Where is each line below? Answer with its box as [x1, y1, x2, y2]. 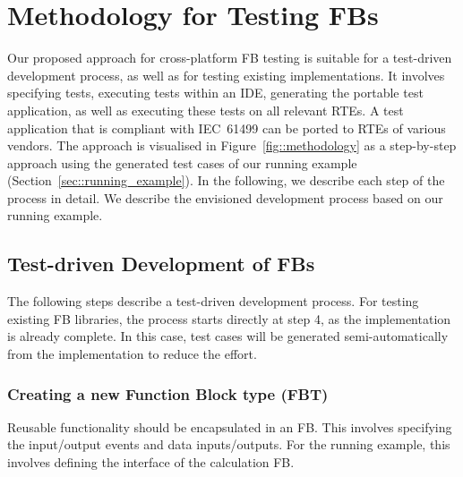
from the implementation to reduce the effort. [7, 345, 257, 363]
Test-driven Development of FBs [7, 250, 315, 277]
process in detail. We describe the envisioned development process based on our [7, 188, 443, 207]
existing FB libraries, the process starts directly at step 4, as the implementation [7, 309, 451, 328]
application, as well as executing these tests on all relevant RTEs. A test [7, 100, 404, 119]
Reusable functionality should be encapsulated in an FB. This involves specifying [7, 417, 452, 436]
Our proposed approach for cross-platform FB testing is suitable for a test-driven [7, 48, 452, 67]
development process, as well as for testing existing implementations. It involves [7, 65, 445, 84]
